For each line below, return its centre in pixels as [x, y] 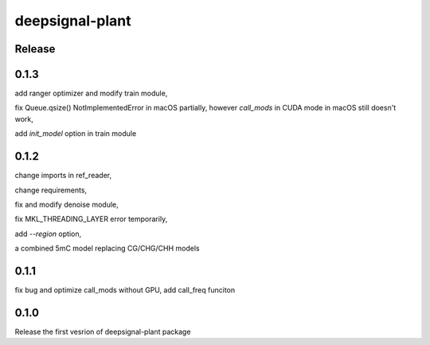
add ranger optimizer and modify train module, [91, 93]
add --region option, [48, 234]
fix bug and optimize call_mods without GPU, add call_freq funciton [125, 290]
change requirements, [51, 190]
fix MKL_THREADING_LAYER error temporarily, [91, 219]
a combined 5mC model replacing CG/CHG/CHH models [107, 248]
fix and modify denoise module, [66, 204]
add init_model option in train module [76, 134]
